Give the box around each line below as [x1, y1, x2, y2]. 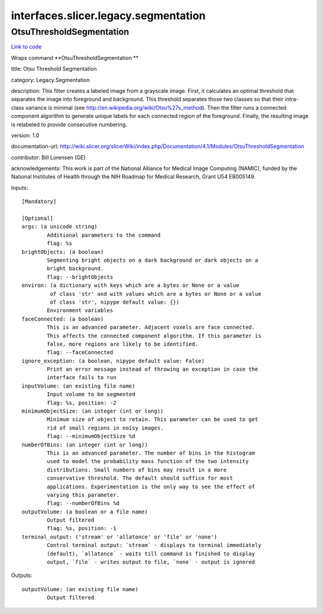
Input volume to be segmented [47, 391, 136, 398]
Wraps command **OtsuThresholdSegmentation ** [11, 54, 139, 61]
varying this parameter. [47, 491, 120, 498]
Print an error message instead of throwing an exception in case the [47, 366, 258, 373]
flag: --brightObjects [47, 273, 114, 280]
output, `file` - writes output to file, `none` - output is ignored [47, 559, 255, 565]
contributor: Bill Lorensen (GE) [11, 153, 86, 161]
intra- [285, 96, 299, 103]
